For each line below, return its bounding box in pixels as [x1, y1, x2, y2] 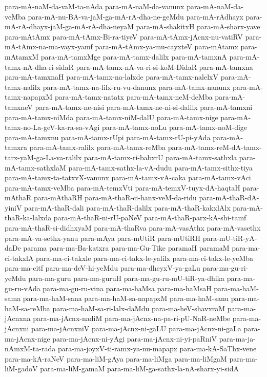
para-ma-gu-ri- [202, 262, 249, 273]
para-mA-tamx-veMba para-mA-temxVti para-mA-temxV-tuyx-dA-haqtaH [5, 182, 240, 193]
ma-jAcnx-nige [5, 333, 50, 344]
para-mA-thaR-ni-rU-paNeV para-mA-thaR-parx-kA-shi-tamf [53, 212, 247, 223]
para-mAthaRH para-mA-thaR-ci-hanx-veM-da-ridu [33, 192, 197, 203]
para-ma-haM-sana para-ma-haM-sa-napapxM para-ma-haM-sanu [23, 293, 229, 304]
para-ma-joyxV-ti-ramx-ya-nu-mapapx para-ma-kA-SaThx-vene [57, 343, 257, 354]
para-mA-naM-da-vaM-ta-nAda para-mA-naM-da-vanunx [5, 1, 184, 11]
